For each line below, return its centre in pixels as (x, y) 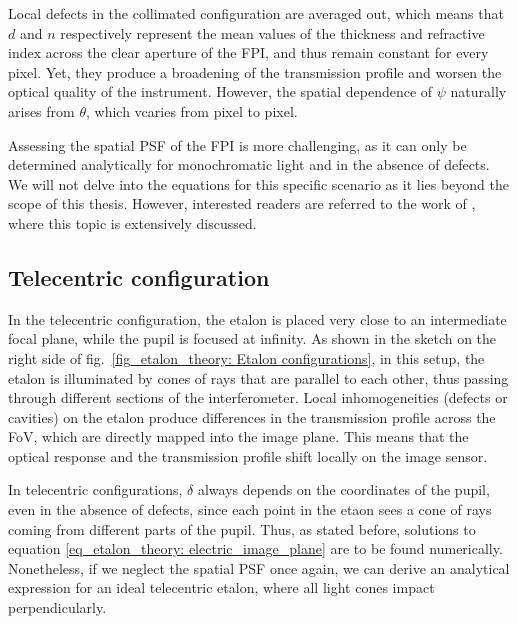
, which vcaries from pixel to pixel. (191, 110)
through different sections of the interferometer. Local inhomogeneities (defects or (258, 397)
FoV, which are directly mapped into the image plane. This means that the (238, 436)
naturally (478, 91)
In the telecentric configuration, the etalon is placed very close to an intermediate (257, 318)
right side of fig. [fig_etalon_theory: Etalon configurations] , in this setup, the (246, 357)
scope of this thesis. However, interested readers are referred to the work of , (242, 203)
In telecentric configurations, (95, 489)
